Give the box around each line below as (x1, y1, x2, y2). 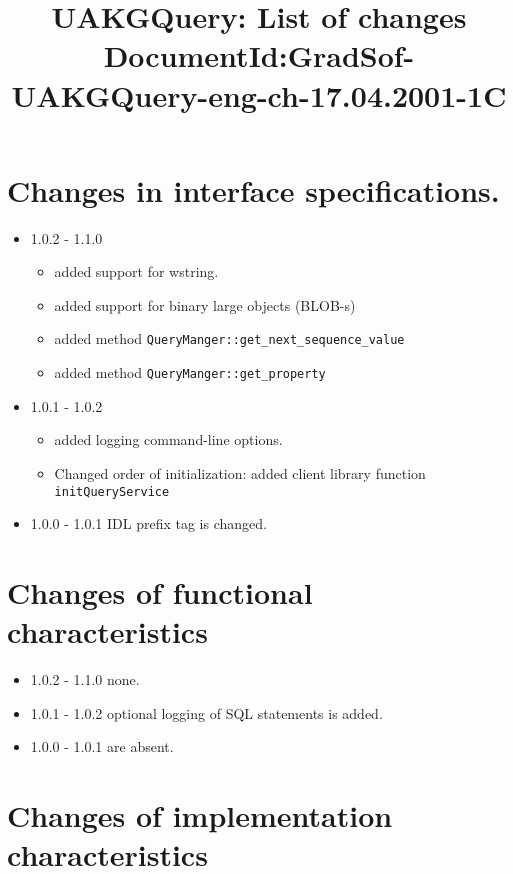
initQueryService (54, 484, 170, 499)
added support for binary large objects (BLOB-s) (54, 294, 356, 315)
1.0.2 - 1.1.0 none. (30, 669, 140, 690)
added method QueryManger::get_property (54, 362, 326, 383)
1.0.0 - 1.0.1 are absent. (30, 736, 174, 757)
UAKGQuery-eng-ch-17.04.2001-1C (11, 74, 507, 115)
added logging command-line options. (54, 429, 283, 450)
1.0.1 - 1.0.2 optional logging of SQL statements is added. (30, 702, 383, 723)
